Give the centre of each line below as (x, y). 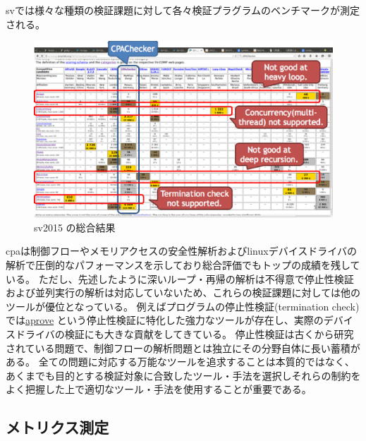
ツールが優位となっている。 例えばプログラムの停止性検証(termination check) (183, 306)
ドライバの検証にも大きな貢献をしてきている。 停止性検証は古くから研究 (184, 334)
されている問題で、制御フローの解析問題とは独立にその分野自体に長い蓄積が (183, 348)
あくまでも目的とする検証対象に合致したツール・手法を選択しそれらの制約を (183, 375)
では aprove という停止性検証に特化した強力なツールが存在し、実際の (165, 320)
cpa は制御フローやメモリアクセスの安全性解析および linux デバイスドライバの (181, 251)
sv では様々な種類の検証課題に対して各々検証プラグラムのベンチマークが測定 (183, 10)
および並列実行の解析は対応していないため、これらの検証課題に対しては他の (183, 292)
